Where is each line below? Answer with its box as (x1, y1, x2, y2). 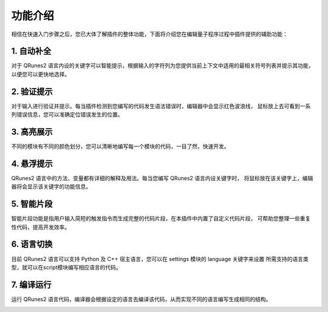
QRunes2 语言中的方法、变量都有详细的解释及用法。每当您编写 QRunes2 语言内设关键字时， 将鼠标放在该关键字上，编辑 (11, 174, 313, 181)
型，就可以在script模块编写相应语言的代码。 (11, 263, 121, 271)
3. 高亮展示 (11, 126, 53, 137)
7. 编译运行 (11, 279, 52, 290)
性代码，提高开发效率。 (11, 223, 70, 231)
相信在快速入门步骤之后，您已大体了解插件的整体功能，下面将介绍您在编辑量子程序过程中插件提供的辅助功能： (11, 30, 288, 38)
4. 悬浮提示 (11, 158, 53, 169)
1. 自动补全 (11, 46, 52, 56)
